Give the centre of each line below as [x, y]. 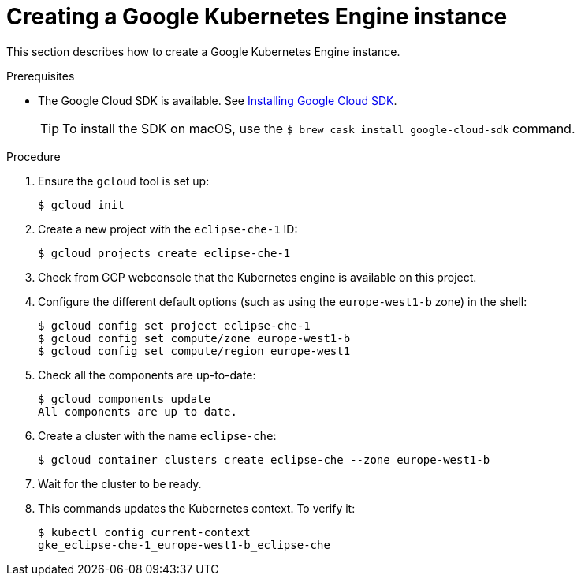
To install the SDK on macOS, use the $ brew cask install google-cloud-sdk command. [319, 128]
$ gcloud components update [125, 399]
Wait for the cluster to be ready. [120, 483]
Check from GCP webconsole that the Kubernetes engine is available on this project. [257, 277]
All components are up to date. [138, 411]
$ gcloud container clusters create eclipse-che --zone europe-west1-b [264, 459]
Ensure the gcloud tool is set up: [124, 181]
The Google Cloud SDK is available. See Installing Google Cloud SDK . [218, 100]
